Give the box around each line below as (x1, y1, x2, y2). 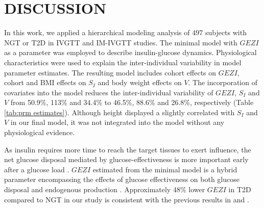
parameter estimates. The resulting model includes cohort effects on (4, 67, 217, 77)
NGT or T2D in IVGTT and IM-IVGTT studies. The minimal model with (4, 37, 237, 47)
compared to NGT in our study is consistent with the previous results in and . (4, 194, 249, 204)
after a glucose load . (4, 164, 69, 174)
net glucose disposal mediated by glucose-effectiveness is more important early (4, 154, 249, 165)
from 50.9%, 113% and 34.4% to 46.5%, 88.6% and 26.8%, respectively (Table (10, 97, 254, 108)
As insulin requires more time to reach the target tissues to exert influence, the (4, 144, 251, 154)
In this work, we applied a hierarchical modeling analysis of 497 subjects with (4, 27, 247, 38)
